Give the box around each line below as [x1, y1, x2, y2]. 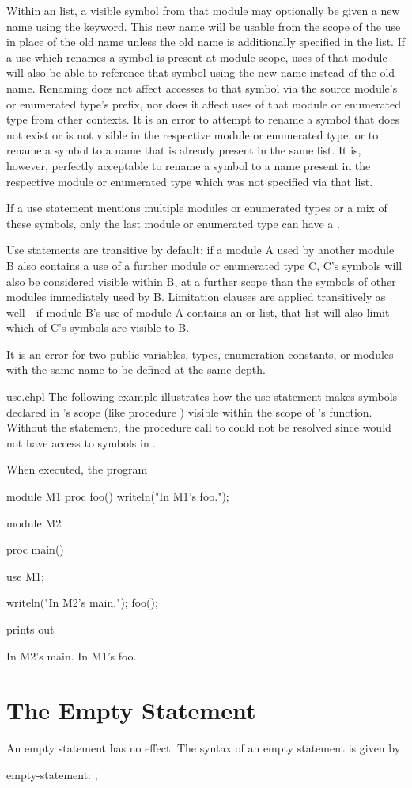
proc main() [6, 541, 64, 558]
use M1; [6, 567, 44, 584]
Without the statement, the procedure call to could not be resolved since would [6, 419, 391, 436]
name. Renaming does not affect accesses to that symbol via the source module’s [6, 79, 398, 96]
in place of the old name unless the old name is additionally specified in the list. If [6, 33, 405, 50]
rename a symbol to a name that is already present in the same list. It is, [6, 142, 361, 158]
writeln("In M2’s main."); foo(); [6, 594, 158, 611]
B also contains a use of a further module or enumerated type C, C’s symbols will [6, 257, 403, 273]
